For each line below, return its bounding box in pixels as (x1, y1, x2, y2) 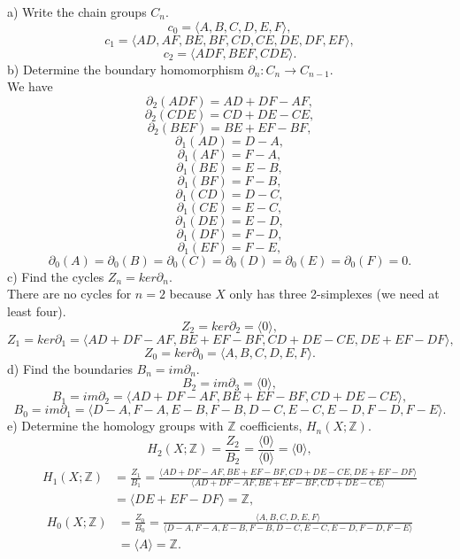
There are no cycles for (7, 284, 132, 303)
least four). (7, 301, 66, 320)
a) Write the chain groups (7, 3, 147, 20)
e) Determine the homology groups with (7, 416, 224, 435)
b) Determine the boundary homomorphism (7, 59, 244, 78)
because (169, 284, 211, 303)
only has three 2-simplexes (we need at (229, 284, 440, 303)
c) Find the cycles (7, 267, 104, 285)
